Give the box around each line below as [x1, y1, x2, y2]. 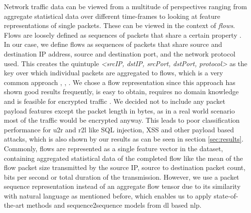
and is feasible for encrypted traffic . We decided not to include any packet [4, 96, 225, 106]
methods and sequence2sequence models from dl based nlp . [26, 200, 202, 210]
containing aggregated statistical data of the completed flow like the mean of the [4, 153, 243, 163]
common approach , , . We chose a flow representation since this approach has [4, 77, 235, 87]
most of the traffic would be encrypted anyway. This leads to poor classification [4, 115, 240, 125]
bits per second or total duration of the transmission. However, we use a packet [4, 171, 239, 182]
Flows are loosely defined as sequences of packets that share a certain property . [4, 29, 242, 40]
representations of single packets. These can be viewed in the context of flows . [4, 20, 235, 30]
